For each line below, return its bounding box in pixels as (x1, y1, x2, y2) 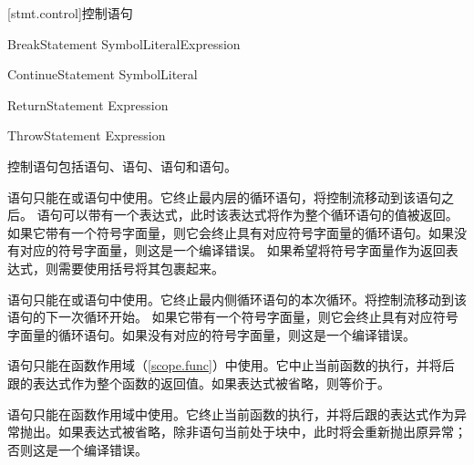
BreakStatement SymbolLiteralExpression (7, 34, 241, 53)
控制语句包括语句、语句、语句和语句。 (7, 156, 237, 175)
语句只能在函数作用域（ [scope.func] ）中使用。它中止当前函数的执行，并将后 (7, 356, 455, 375)
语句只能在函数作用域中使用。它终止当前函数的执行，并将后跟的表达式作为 (7, 404, 454, 423)
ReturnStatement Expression (7, 95, 169, 114)
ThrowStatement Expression (7, 126, 166, 145)
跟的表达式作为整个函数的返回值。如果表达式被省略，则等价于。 (7, 373, 390, 392)
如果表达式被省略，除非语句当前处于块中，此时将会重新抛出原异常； (57, 422, 467, 441)
